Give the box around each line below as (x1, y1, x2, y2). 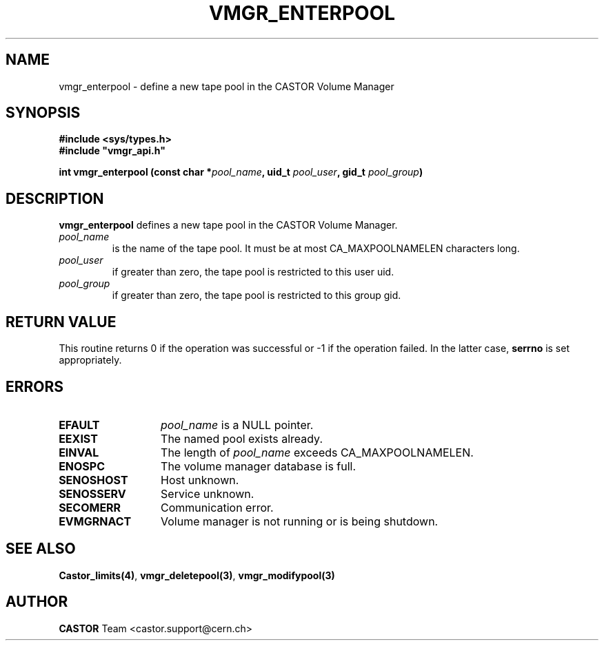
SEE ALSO (6, 540, 76, 558)
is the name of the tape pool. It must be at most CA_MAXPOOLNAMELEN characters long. (112, 242, 520, 255)
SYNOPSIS (6, 104, 81, 122)
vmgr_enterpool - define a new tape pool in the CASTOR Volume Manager (59, 80, 394, 92)
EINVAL (59, 445, 99, 459)
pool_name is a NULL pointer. (161, 417, 314, 432)
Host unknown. (161, 472, 239, 487)
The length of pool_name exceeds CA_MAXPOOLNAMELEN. (161, 445, 474, 459)
